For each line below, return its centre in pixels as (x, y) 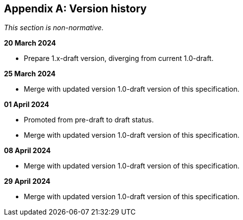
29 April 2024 (27, 181)
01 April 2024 (27, 105)
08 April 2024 (28, 151)
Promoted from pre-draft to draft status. (89, 120)
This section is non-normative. (54, 28)
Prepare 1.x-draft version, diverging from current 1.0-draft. (119, 58)
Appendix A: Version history (75, 9)
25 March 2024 (30, 74)
